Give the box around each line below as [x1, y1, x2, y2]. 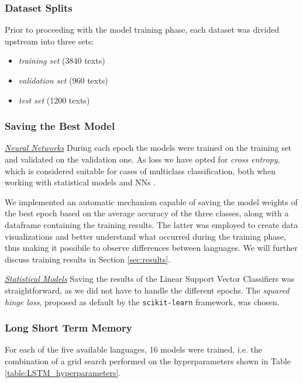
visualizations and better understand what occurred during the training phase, [5, 230, 286, 242]
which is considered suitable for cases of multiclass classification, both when [5, 164, 276, 177]
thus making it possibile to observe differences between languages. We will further [5, 241, 298, 254]
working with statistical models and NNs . [5, 176, 156, 188]
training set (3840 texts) [18, 54, 105, 67]
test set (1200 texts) [18, 94, 90, 106]
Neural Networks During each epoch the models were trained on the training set [5, 142, 292, 154]
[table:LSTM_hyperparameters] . [5, 366, 121, 378]
